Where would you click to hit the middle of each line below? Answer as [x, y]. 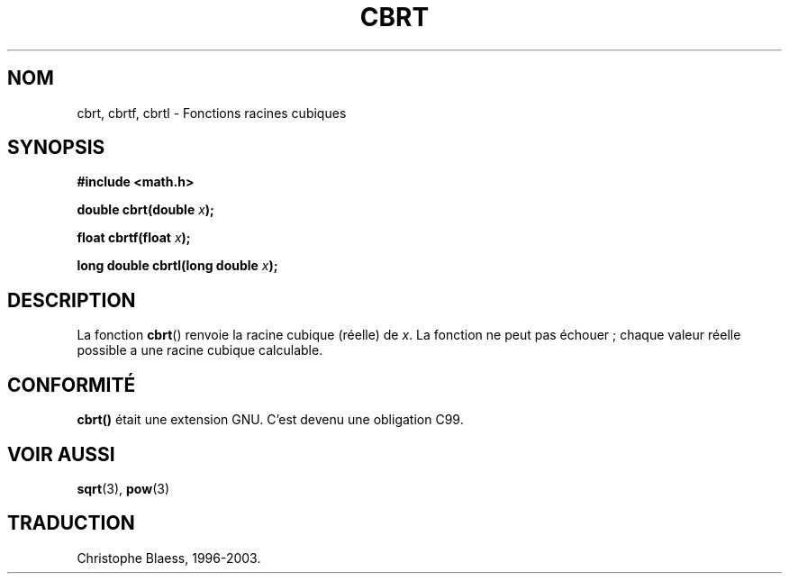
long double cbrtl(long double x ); [177, 266]
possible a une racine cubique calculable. [200, 350]
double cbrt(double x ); [145, 210]
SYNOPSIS [56, 148]
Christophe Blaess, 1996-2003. [169, 558]
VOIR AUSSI [61, 454]
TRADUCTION [71, 523]
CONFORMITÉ [72, 385]
